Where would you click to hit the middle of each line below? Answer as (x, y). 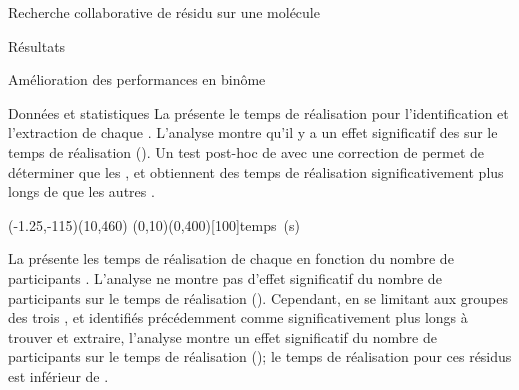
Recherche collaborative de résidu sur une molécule (164, 12)
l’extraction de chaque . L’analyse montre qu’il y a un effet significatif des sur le (253, 132)
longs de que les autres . (81, 191)
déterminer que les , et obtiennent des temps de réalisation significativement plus (256, 171)
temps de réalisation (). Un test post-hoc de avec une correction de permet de (246, 151)
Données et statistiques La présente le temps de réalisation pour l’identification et (258, 112)
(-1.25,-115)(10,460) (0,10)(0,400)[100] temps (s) (154, 224)
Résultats (37, 45)
